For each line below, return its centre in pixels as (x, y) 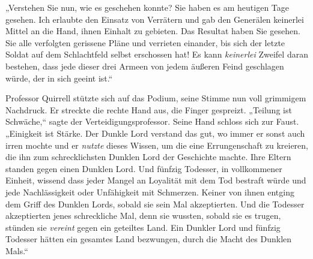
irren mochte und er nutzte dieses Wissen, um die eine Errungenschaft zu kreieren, (157, 145)
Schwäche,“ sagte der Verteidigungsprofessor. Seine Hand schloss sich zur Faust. (152, 121)
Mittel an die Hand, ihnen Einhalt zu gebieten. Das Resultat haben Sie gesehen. (153, 31)
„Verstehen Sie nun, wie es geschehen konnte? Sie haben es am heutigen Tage (147, 7)
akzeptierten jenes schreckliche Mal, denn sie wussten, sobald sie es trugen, (143, 216)
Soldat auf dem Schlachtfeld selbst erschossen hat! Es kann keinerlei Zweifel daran (157, 54)
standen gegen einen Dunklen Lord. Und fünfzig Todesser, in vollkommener (144, 168)
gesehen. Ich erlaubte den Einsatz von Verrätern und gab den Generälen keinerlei (155, 19)
